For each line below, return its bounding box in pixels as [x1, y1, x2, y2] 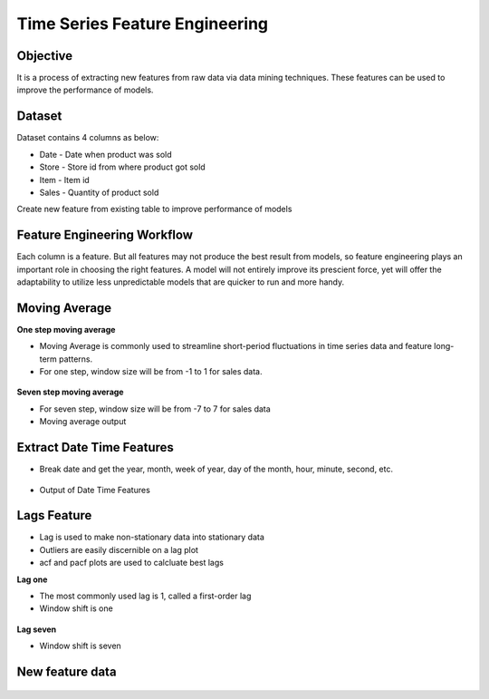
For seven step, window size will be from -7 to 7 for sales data [39, 403, 271, 414]
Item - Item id [39, 174, 90, 185]
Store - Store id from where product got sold [39, 161, 206, 172]
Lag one [16, 574, 48, 585]
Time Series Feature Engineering [16, 14, 269, 34]
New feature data [16, 665, 117, 679]
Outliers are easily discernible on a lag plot [39, 544, 199, 555]
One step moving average [16, 324, 116, 335]
